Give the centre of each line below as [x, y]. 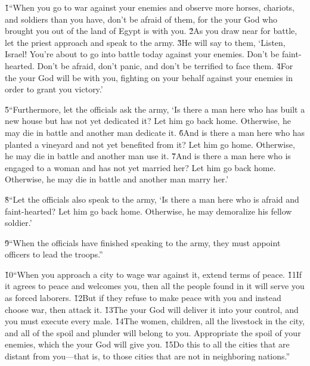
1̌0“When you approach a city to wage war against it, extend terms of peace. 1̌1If [154, 274]
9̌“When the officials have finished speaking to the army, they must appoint [143, 242]
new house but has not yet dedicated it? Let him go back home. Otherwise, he [148, 121]
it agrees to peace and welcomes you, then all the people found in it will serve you [155, 286]
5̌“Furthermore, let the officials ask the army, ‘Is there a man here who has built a [155, 109]
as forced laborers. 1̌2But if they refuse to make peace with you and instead [143, 298]
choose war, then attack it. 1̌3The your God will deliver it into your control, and [152, 309]
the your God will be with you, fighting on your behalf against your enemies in [149, 77]
